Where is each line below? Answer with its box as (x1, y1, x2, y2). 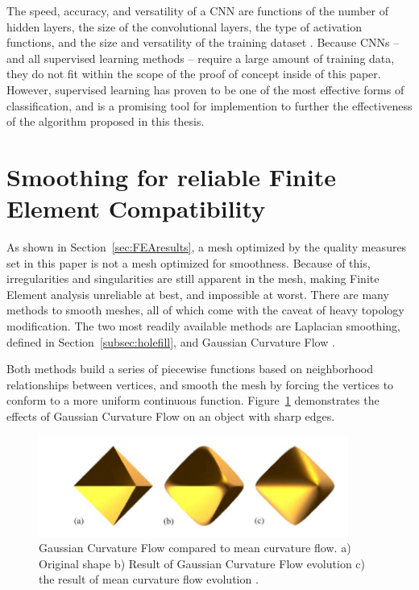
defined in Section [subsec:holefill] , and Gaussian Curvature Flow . (6, 333, 335, 350)
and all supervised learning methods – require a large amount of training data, (6, 49, 395, 66)
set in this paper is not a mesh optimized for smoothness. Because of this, (6, 254, 371, 271)
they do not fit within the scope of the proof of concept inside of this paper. (6, 65, 381, 82)
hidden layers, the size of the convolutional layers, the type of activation (6, 18, 362, 35)
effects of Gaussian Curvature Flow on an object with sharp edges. (6, 408, 335, 424)
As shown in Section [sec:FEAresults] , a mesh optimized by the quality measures (6, 239, 407, 256)
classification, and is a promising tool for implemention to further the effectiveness (6, 97, 413, 114)
